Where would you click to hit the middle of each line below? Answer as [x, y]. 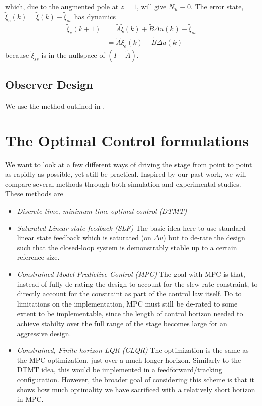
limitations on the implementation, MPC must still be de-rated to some [127, 303]
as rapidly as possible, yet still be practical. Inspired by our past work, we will [126, 174]
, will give [152, 6]
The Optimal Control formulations [127, 140]
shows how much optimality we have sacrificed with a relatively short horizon [136, 389]
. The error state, [217, 6]
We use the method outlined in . [55, 105]
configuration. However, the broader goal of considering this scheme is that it [136, 379]
